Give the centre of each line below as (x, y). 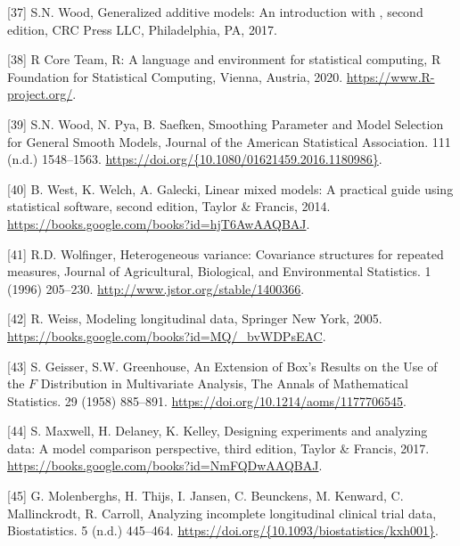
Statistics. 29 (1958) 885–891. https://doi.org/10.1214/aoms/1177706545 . (207, 400)
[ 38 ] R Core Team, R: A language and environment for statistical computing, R (224, 59)
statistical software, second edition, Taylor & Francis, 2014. (169, 206)
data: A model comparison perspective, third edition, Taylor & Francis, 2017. (218, 448)
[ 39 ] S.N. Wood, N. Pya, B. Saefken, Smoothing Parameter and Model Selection (226, 123)
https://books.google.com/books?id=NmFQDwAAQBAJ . (165, 465)
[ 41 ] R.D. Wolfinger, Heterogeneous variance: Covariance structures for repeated (226, 253)
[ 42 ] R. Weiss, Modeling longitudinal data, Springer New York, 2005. (195, 318)
